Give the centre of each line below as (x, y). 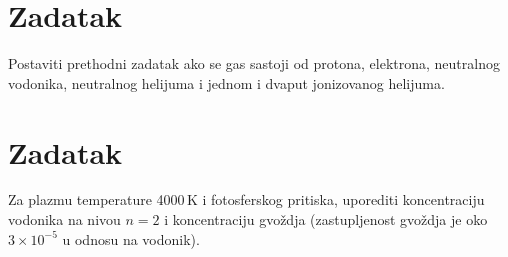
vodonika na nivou (64, 219)
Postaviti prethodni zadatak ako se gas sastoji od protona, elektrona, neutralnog (254, 63)
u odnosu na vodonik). (131, 238)
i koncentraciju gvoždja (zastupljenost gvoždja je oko (326, 219)
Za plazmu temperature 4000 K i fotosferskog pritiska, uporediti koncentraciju (246, 199)
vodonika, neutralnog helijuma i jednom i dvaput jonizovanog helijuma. (226, 82)
